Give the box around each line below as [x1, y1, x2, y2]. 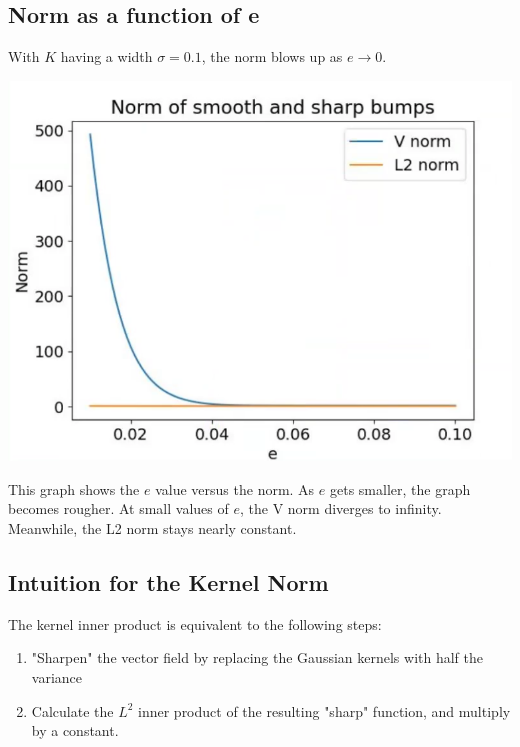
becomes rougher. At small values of [8, 498, 229, 519]
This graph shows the [8, 478, 140, 499]
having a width [60, 46, 153, 67]
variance [31, 667, 83, 688]
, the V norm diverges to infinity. [239, 498, 442, 519]
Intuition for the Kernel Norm [8, 567, 329, 598]
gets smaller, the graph [329, 478, 471, 499]
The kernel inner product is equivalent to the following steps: [8, 613, 382, 634]
